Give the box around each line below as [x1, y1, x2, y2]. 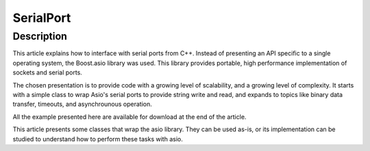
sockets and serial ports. [12, 68, 82, 77]
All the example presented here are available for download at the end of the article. [12, 113, 247, 121]
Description [12, 30, 68, 42]
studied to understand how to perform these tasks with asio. [12, 135, 183, 143]
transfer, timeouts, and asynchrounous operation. [12, 100, 152, 109]
